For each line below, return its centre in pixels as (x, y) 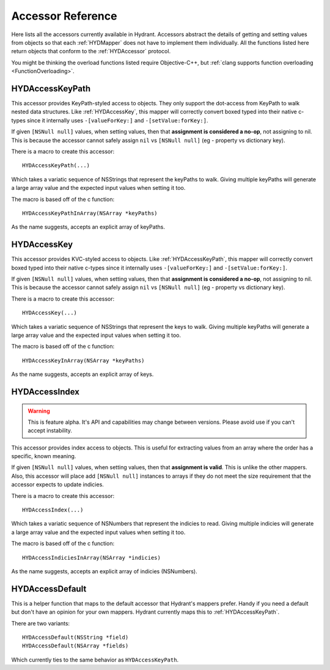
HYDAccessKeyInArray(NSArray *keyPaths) (83, 360)
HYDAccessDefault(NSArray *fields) (75, 646)
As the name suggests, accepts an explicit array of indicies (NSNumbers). (105, 571)
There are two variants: (41, 623)
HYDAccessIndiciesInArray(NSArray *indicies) (92, 558)
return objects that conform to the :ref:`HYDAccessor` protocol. (91, 51)
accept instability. (50, 431)
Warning (39, 411)
